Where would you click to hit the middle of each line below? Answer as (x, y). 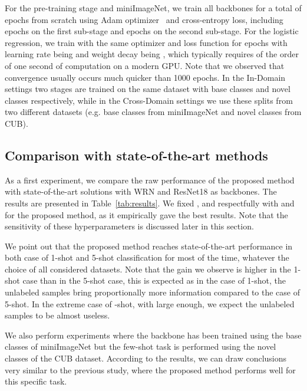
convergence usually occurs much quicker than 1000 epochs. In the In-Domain (145, 77)
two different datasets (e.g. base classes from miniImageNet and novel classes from (153, 112)
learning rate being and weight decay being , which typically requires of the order (152, 54)
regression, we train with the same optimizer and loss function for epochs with (146, 42)
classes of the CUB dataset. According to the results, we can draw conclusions (146, 358)
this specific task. (36, 381)
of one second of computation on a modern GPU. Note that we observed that (145, 65)
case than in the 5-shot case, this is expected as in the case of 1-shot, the (154, 280)
